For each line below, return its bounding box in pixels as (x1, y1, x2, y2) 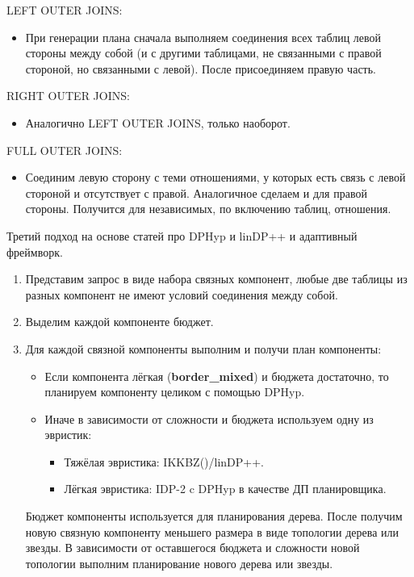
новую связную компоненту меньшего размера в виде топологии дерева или (25, 523, 399, 540)
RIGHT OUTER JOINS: (6, 87, 130, 104)
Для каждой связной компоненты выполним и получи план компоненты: (25, 340, 382, 357)
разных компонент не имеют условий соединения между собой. (25, 286, 338, 303)
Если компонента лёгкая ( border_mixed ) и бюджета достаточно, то (44, 367, 389, 384)
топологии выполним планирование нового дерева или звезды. (25, 554, 333, 571)
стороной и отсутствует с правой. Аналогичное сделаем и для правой (25, 184, 367, 201)
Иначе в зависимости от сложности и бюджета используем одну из (44, 410, 374, 427)
